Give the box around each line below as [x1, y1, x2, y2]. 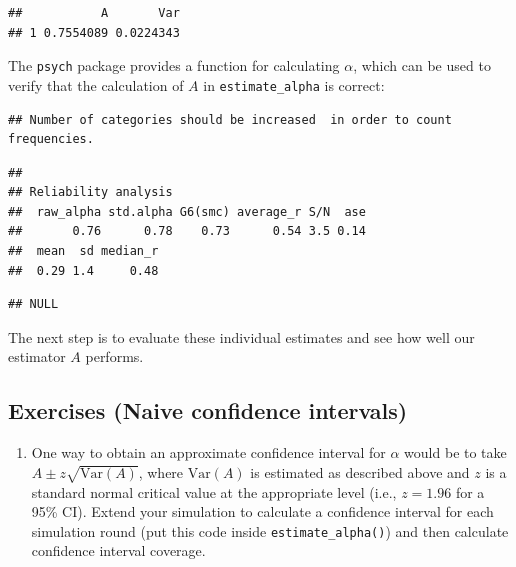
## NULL [8, 297, 59, 312]
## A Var [8, 6, 180, 20]
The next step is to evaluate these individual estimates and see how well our [8, 326, 475, 347]
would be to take [404, 442, 507, 463]
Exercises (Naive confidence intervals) [8, 395, 408, 426]
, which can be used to [353, 55, 491, 76]
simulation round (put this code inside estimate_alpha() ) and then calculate [31, 520, 509, 541]
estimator [8, 346, 66, 367]
